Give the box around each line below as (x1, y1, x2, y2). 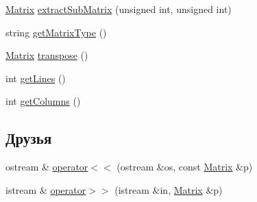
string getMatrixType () (5, 25, 107, 39)
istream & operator (5, 182, 86, 197)
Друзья (5, 127, 52, 149)
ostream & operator (5, 160, 88, 174)
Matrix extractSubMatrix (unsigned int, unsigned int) (5, 2, 232, 16)
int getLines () (5, 71, 66, 85)
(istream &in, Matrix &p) (114, 182, 223, 197)
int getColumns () (5, 94, 81, 108)
